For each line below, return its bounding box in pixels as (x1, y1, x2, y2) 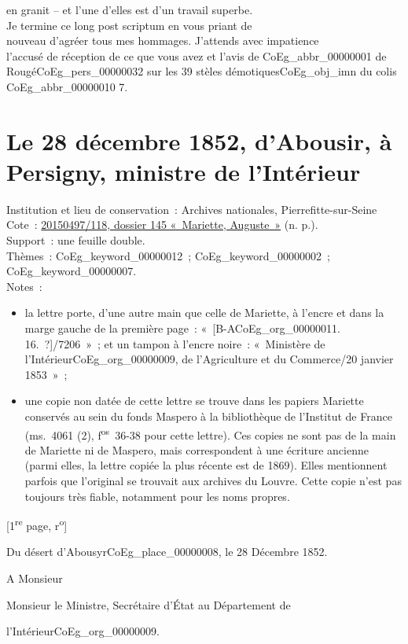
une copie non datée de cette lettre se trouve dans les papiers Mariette (24, 392, 364, 409)
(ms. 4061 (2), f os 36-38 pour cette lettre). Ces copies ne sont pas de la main (24, 424, 396, 443)
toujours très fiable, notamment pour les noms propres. (24, 488, 290, 504)
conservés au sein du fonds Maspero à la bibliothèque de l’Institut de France (24, 408, 392, 424)
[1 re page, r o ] (6, 515, 68, 533)
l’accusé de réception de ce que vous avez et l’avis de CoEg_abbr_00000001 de (6, 47, 387, 64)
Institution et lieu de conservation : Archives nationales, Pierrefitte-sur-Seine (6, 201, 377, 217)
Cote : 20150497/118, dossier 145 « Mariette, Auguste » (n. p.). (6, 216, 318, 233)
